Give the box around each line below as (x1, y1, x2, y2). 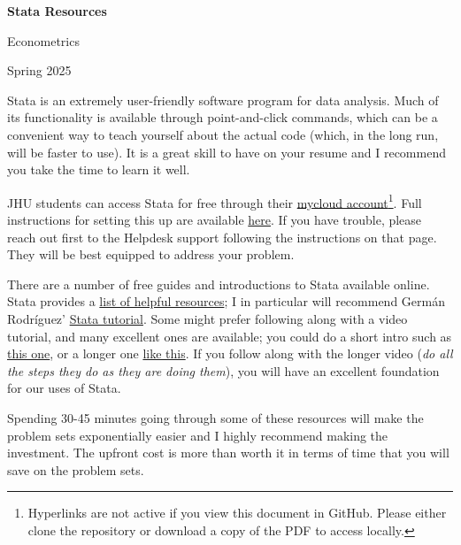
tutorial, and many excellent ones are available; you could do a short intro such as (7, 326, 452, 345)
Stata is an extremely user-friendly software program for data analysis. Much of (7, 90, 439, 109)
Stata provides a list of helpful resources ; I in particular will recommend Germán (7, 292, 445, 311)
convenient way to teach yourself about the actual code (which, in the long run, (7, 125, 439, 143)
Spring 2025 (7, 61, 72, 80)
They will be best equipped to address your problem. (7, 245, 295, 264)
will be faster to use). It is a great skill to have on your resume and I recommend (7, 142, 446, 161)
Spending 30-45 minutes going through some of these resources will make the (7, 408, 424, 426)
